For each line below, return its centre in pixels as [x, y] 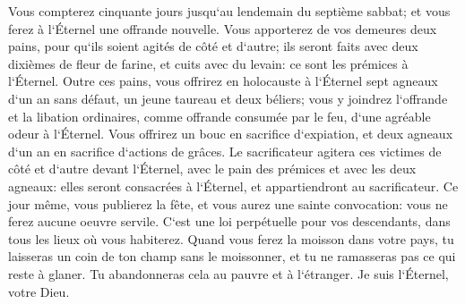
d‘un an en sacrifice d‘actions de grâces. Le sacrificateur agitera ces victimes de [225, 151]
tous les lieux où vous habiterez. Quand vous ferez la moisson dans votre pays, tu [231, 238]
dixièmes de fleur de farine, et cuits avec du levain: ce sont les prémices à [208, 63]
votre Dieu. [39, 291]
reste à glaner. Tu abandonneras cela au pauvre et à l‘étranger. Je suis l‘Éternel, [228, 273]
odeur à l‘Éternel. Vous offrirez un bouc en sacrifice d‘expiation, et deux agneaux [231, 134]
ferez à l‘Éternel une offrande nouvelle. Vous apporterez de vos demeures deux [223, 28]
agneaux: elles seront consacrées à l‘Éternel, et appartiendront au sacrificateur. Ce [233, 186]
